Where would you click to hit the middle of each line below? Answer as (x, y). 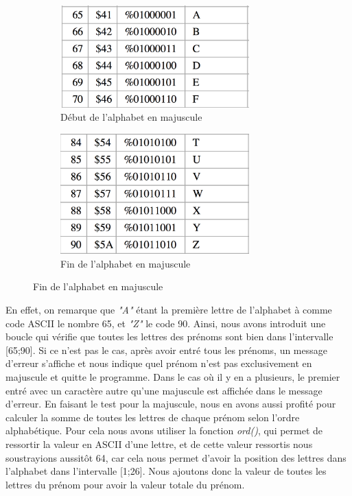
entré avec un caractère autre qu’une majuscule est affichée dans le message (164, 390)
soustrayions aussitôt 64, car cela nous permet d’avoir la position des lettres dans (176, 457)
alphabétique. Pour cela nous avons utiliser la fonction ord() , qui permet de (164, 430)
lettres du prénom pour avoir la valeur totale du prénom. (125, 484)
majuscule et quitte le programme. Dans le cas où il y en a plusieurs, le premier (173, 376)
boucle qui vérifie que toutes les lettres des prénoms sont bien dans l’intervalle (169, 336)
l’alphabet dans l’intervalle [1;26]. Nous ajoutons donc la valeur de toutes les (166, 471)
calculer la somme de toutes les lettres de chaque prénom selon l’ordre (153, 417)
